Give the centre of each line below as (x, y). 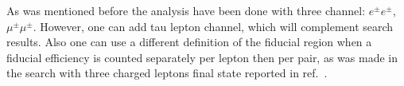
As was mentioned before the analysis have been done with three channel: (186, 10)
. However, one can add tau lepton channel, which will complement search (213, 26)
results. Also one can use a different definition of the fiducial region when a (189, 42)
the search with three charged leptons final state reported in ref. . (167, 73)
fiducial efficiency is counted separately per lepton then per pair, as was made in (202, 57)
